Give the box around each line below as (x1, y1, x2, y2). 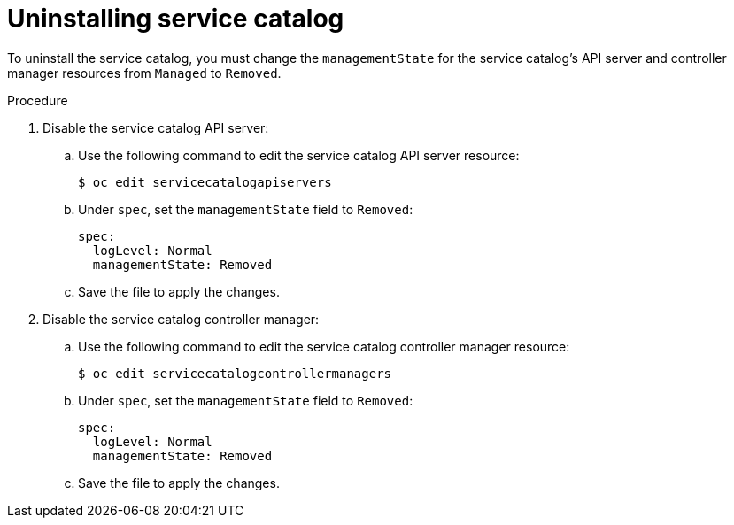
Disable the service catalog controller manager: (42, 311, 320, 327)
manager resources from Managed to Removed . (7, 65, 282, 81)
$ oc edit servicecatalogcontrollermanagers (78, 366, 392, 381)
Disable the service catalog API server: (42, 120, 269, 135)
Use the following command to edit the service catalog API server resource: (78, 147, 520, 163)
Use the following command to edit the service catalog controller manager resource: (78, 338, 570, 354)
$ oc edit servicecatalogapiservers (78, 174, 332, 189)
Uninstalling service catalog (7, 4, 344, 34)
